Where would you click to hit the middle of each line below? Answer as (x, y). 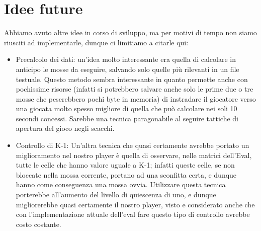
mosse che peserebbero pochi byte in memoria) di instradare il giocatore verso (136, 98)
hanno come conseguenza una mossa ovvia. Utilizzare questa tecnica (121, 184)
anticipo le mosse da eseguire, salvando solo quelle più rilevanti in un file (127, 69)
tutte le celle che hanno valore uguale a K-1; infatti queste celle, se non (125, 165)
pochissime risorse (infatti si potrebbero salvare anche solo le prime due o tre (135, 89)
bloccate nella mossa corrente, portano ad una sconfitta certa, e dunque (126, 174)
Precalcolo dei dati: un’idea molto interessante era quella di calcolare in (126, 59)
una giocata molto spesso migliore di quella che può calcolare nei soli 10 (126, 108)
